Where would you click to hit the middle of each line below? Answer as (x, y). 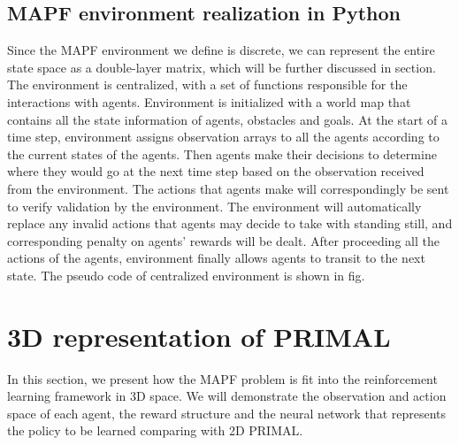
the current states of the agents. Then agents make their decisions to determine (222, 153)
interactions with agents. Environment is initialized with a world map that (209, 101)
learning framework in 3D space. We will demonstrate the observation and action (227, 396)
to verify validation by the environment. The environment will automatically (214, 206)
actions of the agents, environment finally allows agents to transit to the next (216, 258)
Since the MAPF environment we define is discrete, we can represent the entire (221, 50)
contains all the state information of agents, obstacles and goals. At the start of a (227, 119)
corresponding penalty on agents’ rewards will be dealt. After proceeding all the (223, 240)
